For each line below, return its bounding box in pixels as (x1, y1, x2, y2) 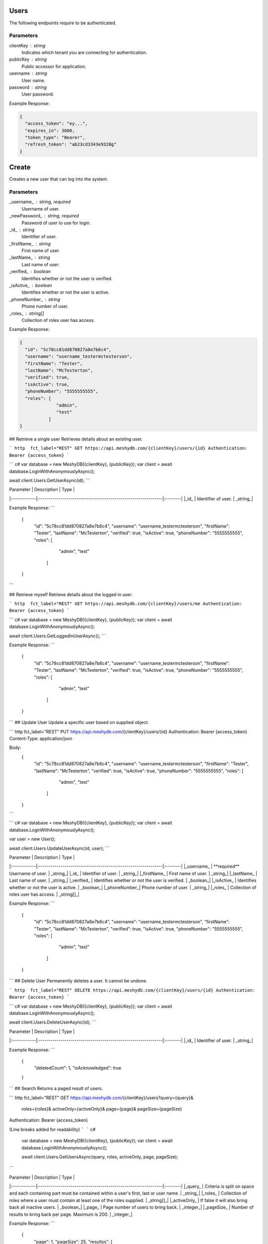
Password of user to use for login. (21, 219, 91, 226)
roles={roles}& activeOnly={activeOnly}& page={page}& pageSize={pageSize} (21, 1106, 182, 1112)
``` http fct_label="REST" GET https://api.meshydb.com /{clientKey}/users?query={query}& (9, 1095, 194, 1101)
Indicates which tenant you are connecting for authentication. (21, 50, 147, 56)
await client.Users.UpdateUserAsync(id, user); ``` (9, 845, 110, 851)
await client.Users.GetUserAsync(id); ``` (9, 478, 90, 483)
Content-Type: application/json (9, 735, 73, 741)
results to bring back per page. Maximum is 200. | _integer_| (9, 1211, 133, 1217)
